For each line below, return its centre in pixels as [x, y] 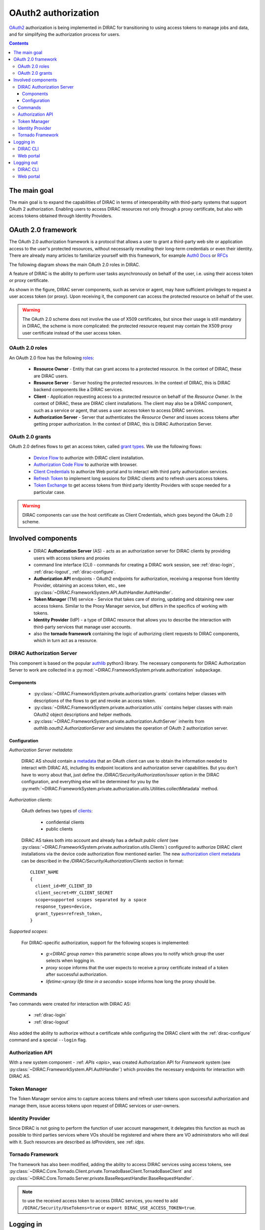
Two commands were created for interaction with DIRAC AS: [70, 1004]
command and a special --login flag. [48, 1040]
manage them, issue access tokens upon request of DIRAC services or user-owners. [94, 1106]
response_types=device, [64, 907]
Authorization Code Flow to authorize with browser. [86, 464]
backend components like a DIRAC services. [79, 390]
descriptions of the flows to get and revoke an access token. [95, 701]
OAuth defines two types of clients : [57, 811]
